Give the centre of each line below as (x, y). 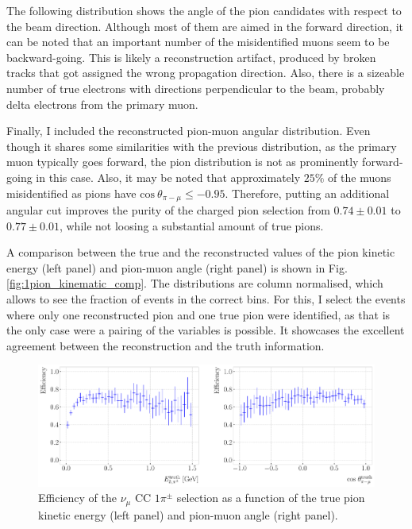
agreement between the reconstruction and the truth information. (166, 345)
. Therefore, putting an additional (307, 193)
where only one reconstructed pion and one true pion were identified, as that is (198, 314)
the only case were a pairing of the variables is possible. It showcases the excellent (206, 330)
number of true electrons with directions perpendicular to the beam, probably (196, 88)
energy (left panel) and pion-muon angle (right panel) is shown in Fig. (177, 267)
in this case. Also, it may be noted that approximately (168, 177)
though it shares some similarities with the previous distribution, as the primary (202, 146)
